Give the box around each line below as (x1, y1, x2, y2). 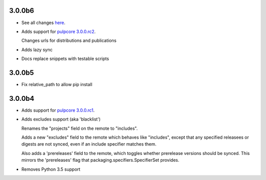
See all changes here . (21, 20, 66, 26)
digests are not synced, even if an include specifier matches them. (21, 141, 157, 147)
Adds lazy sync (21, 47, 53, 53)
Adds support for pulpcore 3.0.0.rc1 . (21, 107, 95, 113)
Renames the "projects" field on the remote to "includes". (21, 125, 138, 131)
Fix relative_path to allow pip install (21, 81, 93, 87)
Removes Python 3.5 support (21, 166, 81, 172)
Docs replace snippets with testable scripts (21, 56, 109, 61)
